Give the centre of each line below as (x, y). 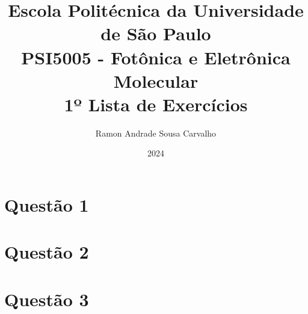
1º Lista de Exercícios (156, 104)
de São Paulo (156, 33)
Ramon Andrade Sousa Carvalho (156, 133)
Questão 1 (47, 205)
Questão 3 (47, 299)
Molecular (156, 80)
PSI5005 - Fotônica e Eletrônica (156, 57)
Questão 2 (47, 252)
